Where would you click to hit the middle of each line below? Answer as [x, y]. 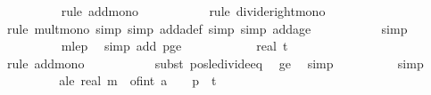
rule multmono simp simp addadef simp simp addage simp [207, 28]
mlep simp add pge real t [174, 46]
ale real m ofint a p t [138, 80]
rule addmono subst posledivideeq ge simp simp [215, 63]
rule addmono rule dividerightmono [193, 11]
